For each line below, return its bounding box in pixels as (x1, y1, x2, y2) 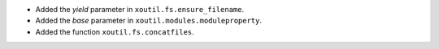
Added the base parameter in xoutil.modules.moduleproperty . (35, 16, 263, 26)
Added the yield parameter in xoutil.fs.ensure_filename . (35, 5, 244, 14)
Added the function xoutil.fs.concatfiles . (35, 27, 194, 36)
